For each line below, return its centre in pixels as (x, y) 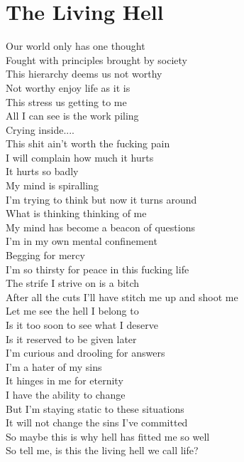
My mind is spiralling (52, 185)
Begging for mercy (45, 255)
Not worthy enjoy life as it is (68, 87)
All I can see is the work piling (72, 116)
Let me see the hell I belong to (72, 311)
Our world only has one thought (76, 46)
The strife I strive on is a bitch (73, 283)
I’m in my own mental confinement (82, 241)
